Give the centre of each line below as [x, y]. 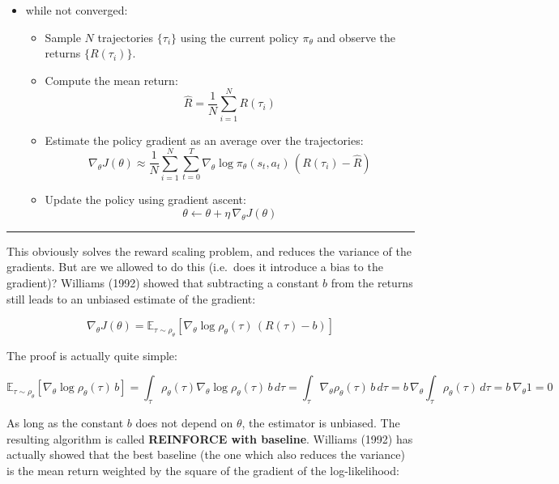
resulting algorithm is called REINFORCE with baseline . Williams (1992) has [210, 438]
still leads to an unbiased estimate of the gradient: [131, 298]
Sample [63, 37]
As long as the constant [65, 422]
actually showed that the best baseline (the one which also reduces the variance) [206, 454]
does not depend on [184, 422]
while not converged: [77, 10]
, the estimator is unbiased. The [321, 422]
